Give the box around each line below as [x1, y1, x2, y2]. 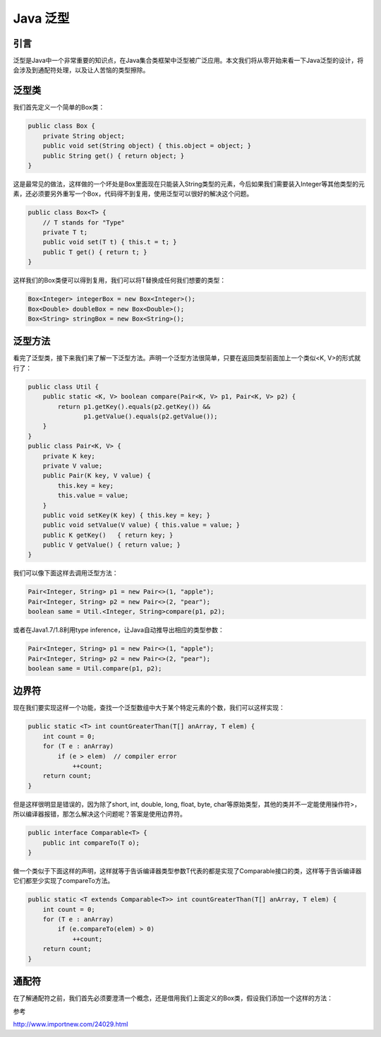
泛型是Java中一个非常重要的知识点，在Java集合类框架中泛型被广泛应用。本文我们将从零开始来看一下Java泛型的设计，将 [13, 57, 363, 65]
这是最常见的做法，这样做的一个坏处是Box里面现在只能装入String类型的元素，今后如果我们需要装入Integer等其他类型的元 [13, 179, 365, 188]
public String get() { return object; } [42, 152, 185, 160]
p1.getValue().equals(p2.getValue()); [83, 413, 218, 420]
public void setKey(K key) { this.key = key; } [42, 511, 211, 519]
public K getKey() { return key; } [42, 531, 174, 539]
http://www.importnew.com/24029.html [13, 1019, 128, 1028]
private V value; [42, 461, 103, 470]
